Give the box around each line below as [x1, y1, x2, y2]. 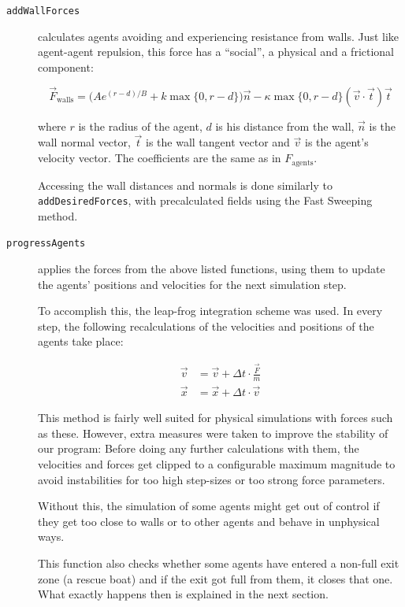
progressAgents [6, 238, 86, 250]
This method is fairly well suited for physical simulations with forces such [38, 409, 393, 426]
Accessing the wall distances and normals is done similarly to [38, 176, 333, 193]
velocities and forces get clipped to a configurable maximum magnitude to [38, 455, 396, 472]
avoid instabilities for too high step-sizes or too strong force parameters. [38, 471, 385, 487]
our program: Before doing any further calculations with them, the [38, 440, 359, 457]
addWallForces [6, 6, 80, 17]
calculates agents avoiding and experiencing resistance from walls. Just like [38, 28, 399, 44]
